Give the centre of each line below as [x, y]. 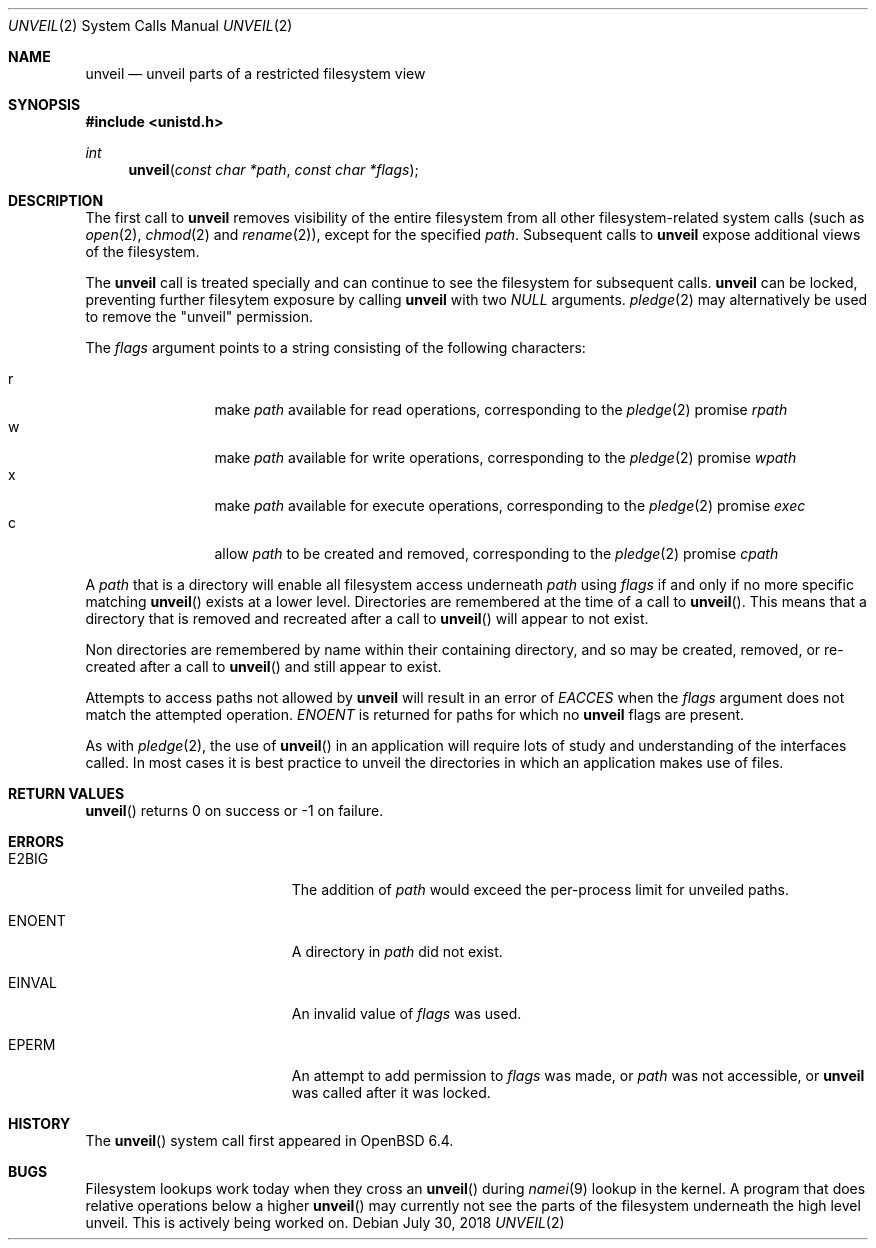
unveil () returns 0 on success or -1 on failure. [234, 810]
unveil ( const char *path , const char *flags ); [273, 169]
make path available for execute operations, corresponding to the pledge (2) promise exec [510, 505]
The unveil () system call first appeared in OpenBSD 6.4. [269, 1140]
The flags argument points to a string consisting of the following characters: [335, 347]
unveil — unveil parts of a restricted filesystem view [255, 73]
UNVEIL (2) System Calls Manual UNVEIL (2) [150, 25]
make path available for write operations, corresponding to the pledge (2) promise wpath [505, 457]
